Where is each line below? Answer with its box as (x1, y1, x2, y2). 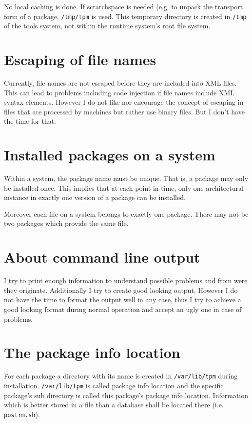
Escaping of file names (4, 49, 156, 69)
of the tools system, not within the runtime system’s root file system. (4, 21, 211, 31)
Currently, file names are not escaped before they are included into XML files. (4, 77, 237, 88)
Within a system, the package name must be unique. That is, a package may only (4, 173, 249, 183)
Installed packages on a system (4, 145, 215, 165)
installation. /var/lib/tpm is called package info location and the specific (4, 380, 224, 390)
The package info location (4, 342, 180, 362)
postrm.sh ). (4, 409, 40, 419)
